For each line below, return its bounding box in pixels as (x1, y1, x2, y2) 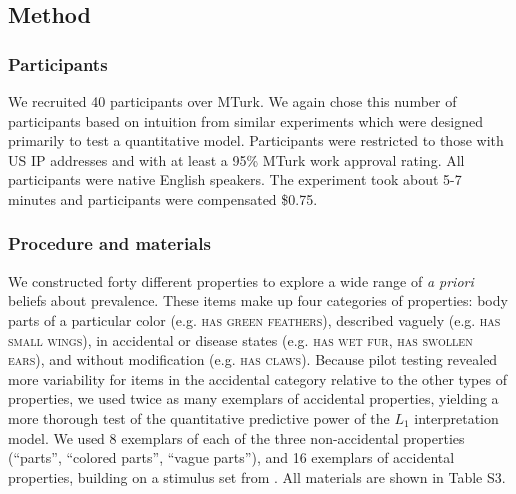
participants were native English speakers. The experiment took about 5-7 (8, 169, 462, 190)
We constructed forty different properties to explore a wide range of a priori (8, 270, 474, 291)
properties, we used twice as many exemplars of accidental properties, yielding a (8, 388, 499, 409)
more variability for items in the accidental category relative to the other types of (8, 368, 507, 389)
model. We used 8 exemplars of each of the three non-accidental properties (8, 427, 465, 448)
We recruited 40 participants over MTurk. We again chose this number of (8, 91, 457, 111)
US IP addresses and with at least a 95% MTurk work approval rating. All (8, 149, 465, 170)
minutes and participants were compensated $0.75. (8, 188, 318, 209)
